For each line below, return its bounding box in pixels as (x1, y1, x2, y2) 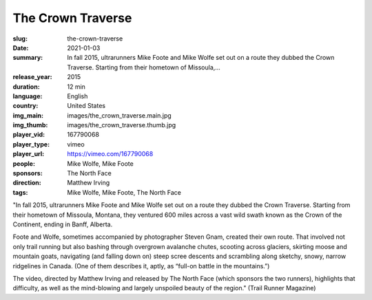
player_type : (12, 140, 50, 148)
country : (12, 102, 39, 110)
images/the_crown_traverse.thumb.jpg (67, 121, 176, 129)
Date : (12, 43, 29, 52)
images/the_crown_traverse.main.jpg (67, 111, 172, 120)
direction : (12, 179, 41, 187)
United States (67, 102, 106, 110)
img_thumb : (12, 121, 48, 129)
